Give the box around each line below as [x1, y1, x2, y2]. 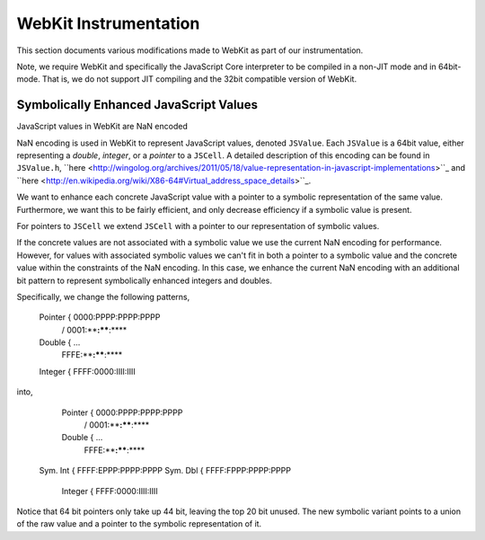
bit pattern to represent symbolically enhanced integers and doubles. [16, 275, 273, 286]
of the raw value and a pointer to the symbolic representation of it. [16, 518, 262, 529]
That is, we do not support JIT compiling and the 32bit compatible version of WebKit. [41, 74, 357, 84]
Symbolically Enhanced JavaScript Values [16, 97, 258, 112]
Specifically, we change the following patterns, [16, 291, 190, 302]
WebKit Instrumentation [16, 13, 200, 33]
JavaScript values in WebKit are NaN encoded [16, 121, 188, 132]
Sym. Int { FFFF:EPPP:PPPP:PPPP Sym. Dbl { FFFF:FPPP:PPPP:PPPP [39, 465, 292, 476]
